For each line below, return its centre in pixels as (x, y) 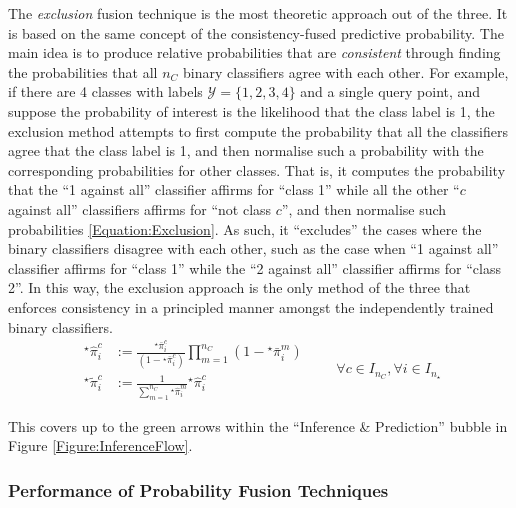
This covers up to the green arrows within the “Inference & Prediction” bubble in (258, 425)
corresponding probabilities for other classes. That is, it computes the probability (257, 169)
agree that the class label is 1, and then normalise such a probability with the (246, 150)
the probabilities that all (83, 71)
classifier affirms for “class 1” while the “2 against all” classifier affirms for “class (254, 267)
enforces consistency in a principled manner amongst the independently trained (251, 306)
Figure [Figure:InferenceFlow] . (100, 445)
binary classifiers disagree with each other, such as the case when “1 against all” (253, 248)
